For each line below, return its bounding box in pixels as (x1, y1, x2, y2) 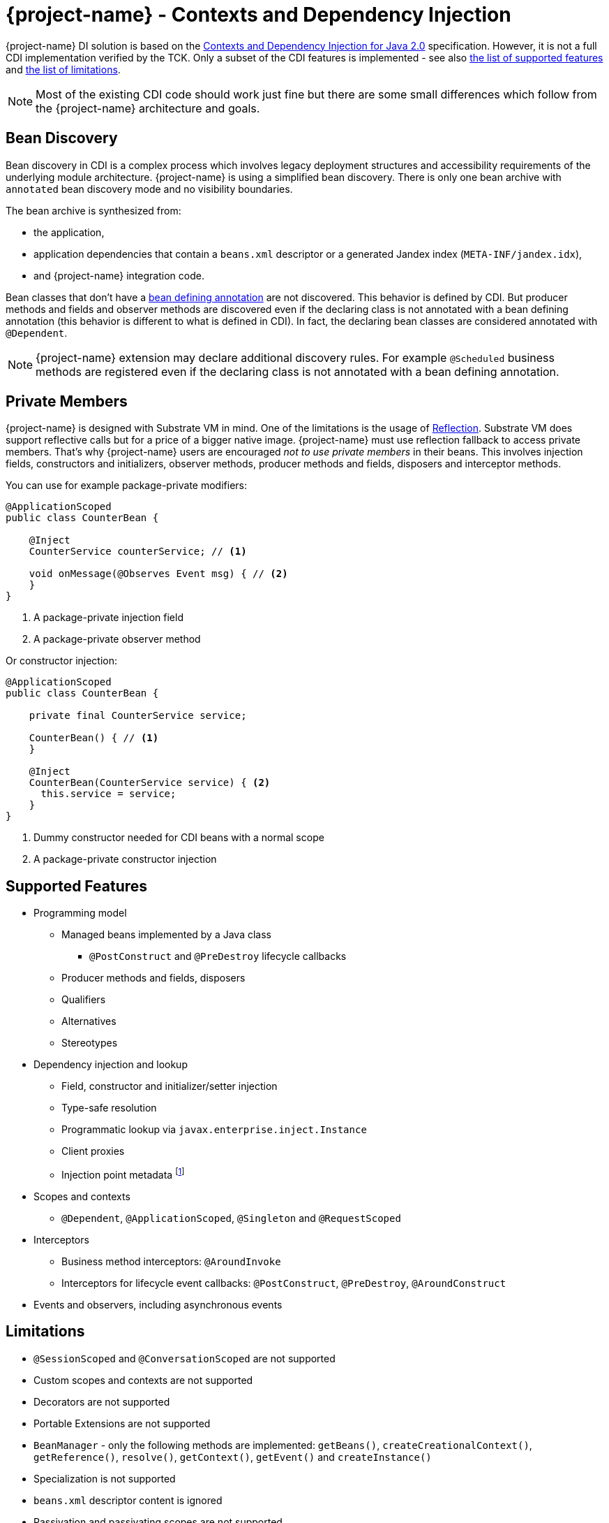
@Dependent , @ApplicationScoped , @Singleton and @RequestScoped (61, 1211, 401, 1224)
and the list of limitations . (6, 63, 121, 75)
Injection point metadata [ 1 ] (61, 1167, 185, 1181)
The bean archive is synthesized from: (6, 204, 181, 217)
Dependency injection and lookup (33, 1058, 188, 1071)
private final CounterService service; (29, 710, 247, 722)
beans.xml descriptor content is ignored (33, 1494, 223, 1506)
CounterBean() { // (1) (29, 732, 159, 744)
